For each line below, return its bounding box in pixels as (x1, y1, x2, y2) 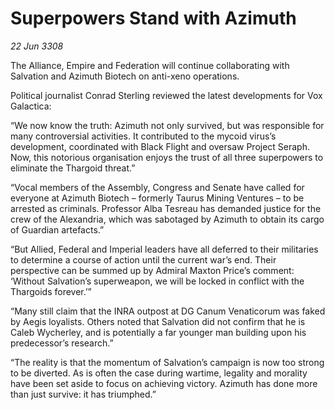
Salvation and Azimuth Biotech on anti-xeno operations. (10, 70, 240, 82)
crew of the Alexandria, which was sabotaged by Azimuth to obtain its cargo (10, 213, 325, 225)
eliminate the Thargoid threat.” (10, 162, 136, 174)
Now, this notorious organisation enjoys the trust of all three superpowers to (10, 151, 324, 163)
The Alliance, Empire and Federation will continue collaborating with (10, 59, 290, 71)
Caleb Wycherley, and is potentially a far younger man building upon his (10, 326, 307, 338)
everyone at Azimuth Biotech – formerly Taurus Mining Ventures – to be (10, 192, 305, 204)
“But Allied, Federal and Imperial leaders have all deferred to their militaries (10, 243, 319, 255)
